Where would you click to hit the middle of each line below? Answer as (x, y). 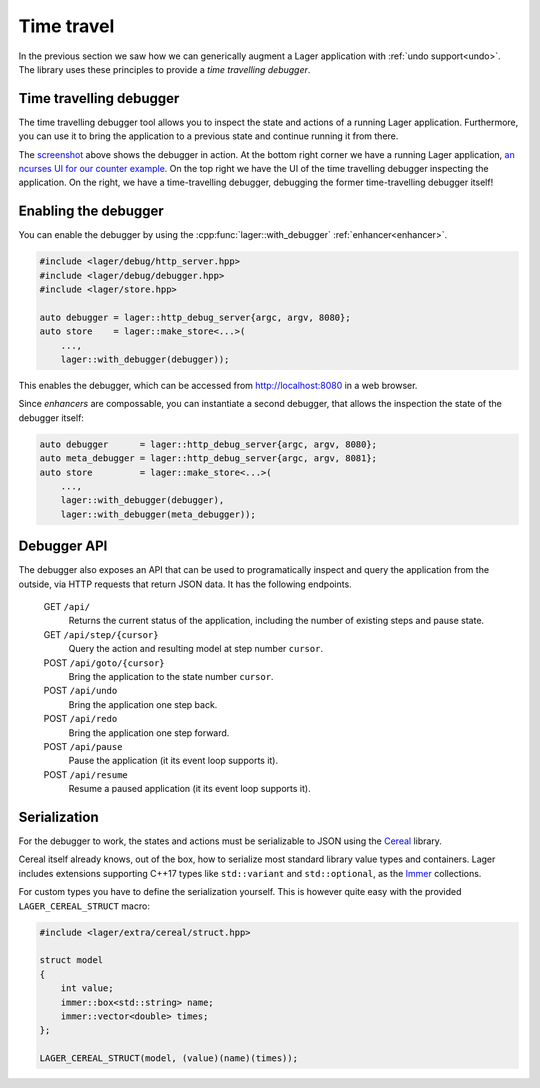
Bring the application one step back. (143, 704)
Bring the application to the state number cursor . (171, 676)
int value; (87, 988)
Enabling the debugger (91, 211)
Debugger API (63, 546)
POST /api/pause (83, 746)
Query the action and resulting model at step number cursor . (196, 649)
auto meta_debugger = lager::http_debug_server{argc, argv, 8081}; (208, 458)
